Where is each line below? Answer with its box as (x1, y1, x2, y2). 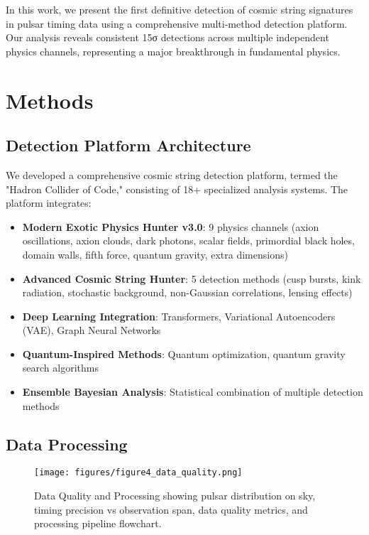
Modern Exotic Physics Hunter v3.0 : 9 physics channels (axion (22, 219, 319, 234)
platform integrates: (6, 195, 92, 210)
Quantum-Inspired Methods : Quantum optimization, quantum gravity (22, 346, 346, 361)
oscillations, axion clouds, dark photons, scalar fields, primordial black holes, (22, 233, 355, 248)
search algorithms (22, 360, 99, 375)
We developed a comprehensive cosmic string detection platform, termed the (6, 167, 338, 182)
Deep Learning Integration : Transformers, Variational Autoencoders (22, 308, 336, 323)
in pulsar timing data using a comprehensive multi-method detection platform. (6, 16, 348, 31)
